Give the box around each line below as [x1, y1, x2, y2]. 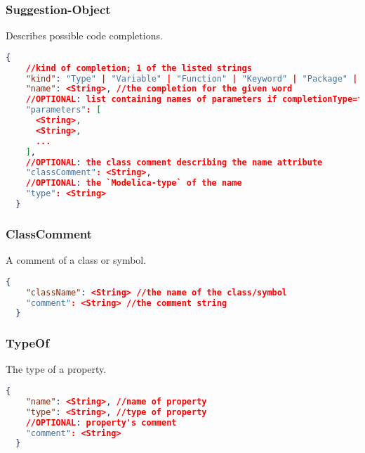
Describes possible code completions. [6, 28, 163, 43]
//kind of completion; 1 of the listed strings [25, 63, 252, 73]
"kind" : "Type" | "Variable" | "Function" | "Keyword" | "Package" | [25, 73, 358, 84]
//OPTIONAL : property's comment [25, 417, 177, 428]
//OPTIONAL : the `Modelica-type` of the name [25, 178, 242, 189]
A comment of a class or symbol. [6, 253, 147, 267]
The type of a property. [6, 362, 107, 376]
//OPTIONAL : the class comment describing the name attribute [25, 157, 323, 167]
